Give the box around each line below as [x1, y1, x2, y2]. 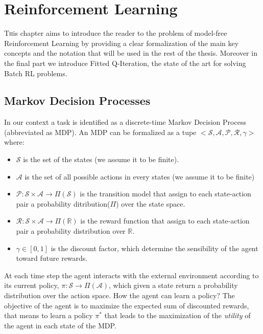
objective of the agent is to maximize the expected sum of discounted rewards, [4, 300, 249, 310]
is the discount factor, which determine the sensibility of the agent [51, 242, 258, 253]
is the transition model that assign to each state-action [80, 188, 251, 199]
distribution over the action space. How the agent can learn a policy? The [4, 290, 235, 301]
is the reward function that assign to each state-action [80, 215, 250, 226]
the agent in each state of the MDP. [4, 320, 116, 330]
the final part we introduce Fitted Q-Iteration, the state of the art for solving [4, 57, 246, 68]
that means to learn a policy [4, 310, 93, 321]
